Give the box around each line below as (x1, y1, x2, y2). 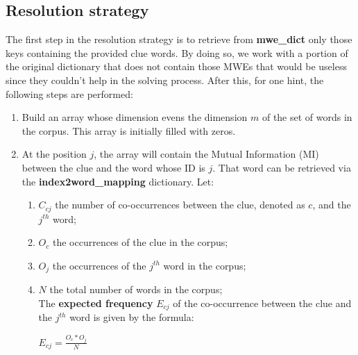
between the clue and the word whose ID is (22, 160, 205, 174)
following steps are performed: (6, 86, 133, 101)
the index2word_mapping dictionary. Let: (22, 174, 214, 188)
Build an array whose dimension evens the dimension (22, 110, 248, 124)
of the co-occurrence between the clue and (173, 295, 352, 310)
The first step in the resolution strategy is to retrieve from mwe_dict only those (6, 32, 352, 47)
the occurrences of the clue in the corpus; (52, 235, 228, 249)
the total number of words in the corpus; (49, 282, 223, 297)
